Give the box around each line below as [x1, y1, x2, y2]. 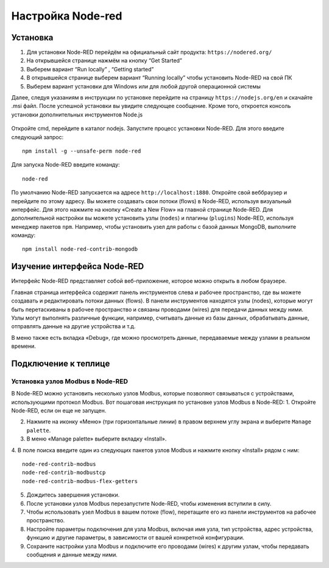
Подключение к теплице [11, 358, 110, 368]
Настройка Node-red [11, 9, 122, 23]
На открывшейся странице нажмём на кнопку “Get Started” [26, 57, 183, 64]
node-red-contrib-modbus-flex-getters [22, 478, 138, 484]
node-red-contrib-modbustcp [22, 469, 106, 476]
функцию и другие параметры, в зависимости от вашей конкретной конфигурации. [26, 534, 245, 541]
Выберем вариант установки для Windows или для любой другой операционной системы [26, 82, 261, 90]
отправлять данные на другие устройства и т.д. [11, 323, 136, 330]
